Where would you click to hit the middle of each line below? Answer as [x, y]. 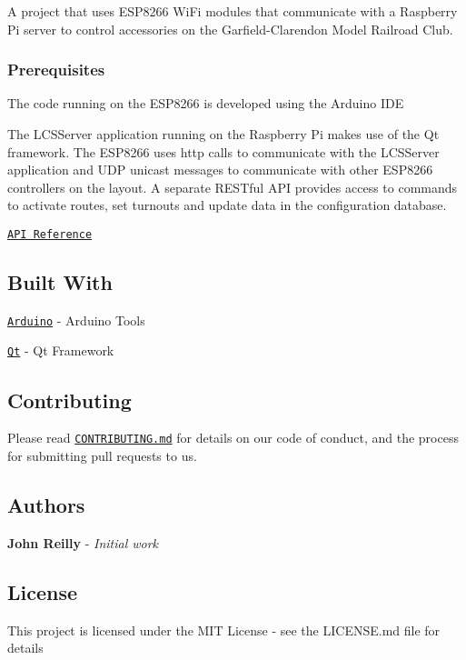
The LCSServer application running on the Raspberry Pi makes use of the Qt [223, 134]
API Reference [50, 234]
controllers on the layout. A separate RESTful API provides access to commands [233, 187]
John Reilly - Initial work [83, 542]
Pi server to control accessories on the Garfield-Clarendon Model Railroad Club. [230, 29]
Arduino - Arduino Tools [76, 320]
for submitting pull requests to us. [102, 455]
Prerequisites [56, 70]
